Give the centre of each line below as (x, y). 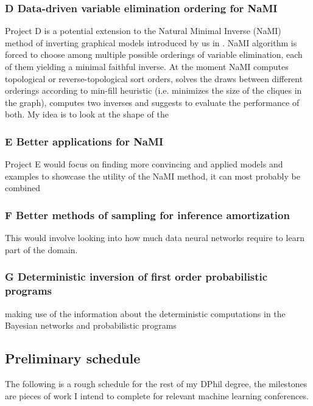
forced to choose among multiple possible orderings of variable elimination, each (154, 54)
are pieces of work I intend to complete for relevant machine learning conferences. (157, 395)
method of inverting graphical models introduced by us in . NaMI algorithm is (151, 42)
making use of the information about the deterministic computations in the (145, 313)
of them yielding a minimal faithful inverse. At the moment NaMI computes (147, 66)
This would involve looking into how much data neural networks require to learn (155, 238)
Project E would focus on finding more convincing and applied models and (144, 164)
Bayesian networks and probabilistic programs (91, 325)
